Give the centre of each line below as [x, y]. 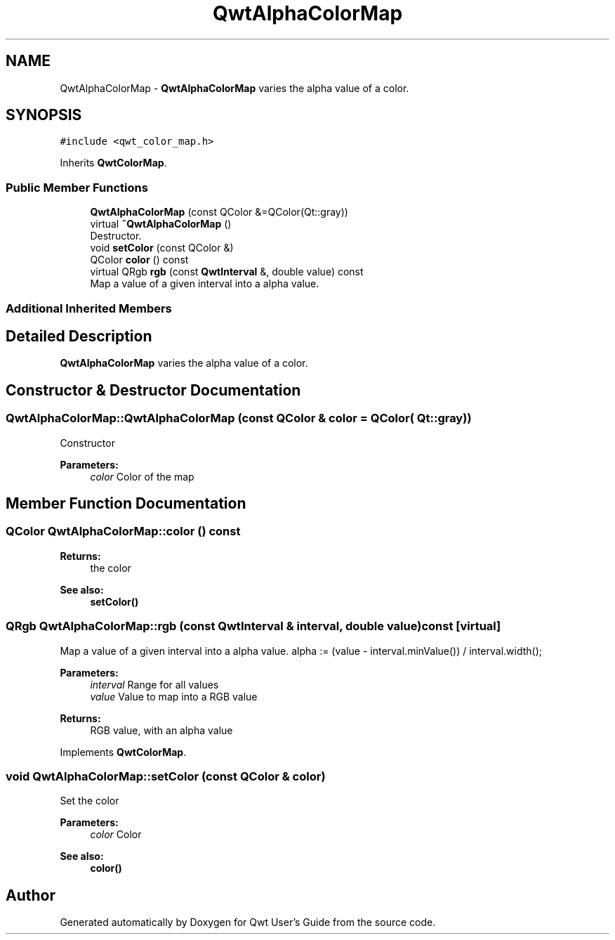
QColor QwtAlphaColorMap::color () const [123, 531]
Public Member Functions [77, 187]
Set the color [90, 801]
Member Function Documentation [126, 504]
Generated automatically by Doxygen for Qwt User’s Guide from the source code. [248, 922]
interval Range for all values [154, 684]
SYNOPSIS [44, 115]
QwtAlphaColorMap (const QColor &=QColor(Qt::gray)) [219, 212]
